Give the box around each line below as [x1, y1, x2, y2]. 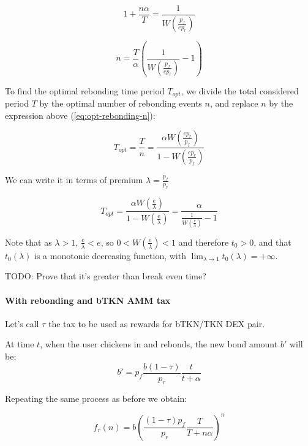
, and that [254, 235, 291, 248]
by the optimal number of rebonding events [39, 97, 202, 110]
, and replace [209, 97, 258, 110]
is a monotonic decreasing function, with [34, 249, 186, 262]
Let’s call [5, 317, 39, 330]
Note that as [5, 235, 52, 248]
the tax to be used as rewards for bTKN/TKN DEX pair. [48, 317, 265, 330]
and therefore [178, 235, 229, 248]
